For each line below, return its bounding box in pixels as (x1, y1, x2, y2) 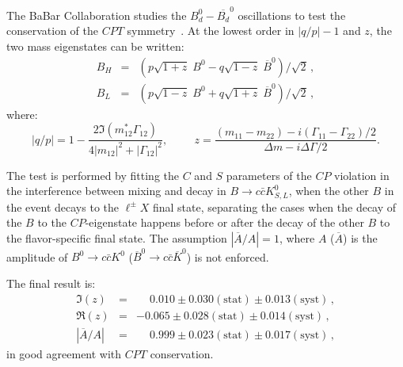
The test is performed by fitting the (6, 166, 180, 183)
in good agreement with (6, 345, 122, 361)
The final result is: (6, 275, 96, 292)
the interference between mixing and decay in (6, 182, 226, 199)
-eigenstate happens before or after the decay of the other (85, 214, 364, 231)
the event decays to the (6, 198, 119, 215)
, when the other (288, 182, 369, 199)
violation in (334, 166, 390, 183)
